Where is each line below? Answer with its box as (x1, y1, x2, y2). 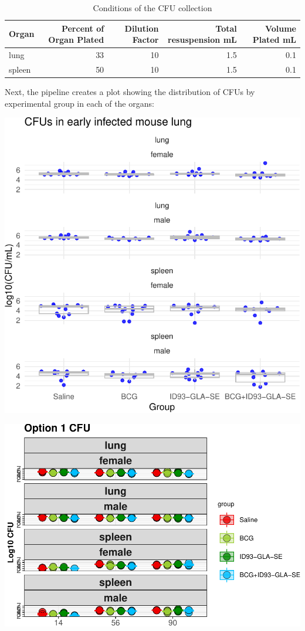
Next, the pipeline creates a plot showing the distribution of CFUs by (5, 85, 255, 97)
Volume (265, 22, 296, 34)
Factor (132, 33, 159, 46)
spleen (9, 63, 31, 75)
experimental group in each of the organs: (5, 97, 154, 109)
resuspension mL (168, 33, 237, 46)
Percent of (61, 22, 104, 34)
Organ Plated (48, 33, 104, 46)
